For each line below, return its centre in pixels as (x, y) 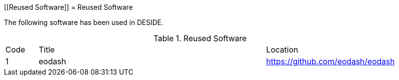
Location (282, 50)
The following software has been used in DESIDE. (84, 22)
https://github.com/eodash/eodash (331, 61)
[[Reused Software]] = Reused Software (68, 7)
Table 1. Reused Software (200, 38)
